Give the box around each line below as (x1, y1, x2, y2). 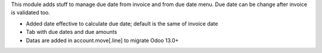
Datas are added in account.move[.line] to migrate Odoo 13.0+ (26, 36, 179, 44)
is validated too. (11, 9, 50, 16)
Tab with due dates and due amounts (26, 29, 117, 36)
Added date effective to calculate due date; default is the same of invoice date (26, 20, 218, 27)
